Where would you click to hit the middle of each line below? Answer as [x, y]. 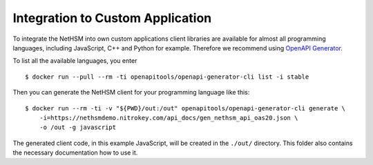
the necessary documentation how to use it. [75, 153]
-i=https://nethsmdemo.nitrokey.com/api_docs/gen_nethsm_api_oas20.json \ [169, 118]
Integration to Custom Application [112, 18]
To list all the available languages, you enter [75, 61]
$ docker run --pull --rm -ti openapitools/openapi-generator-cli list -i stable [167, 77]
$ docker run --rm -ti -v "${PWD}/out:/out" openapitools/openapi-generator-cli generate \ [185, 108]
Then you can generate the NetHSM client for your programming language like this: [131, 93]
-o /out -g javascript [78, 127]
